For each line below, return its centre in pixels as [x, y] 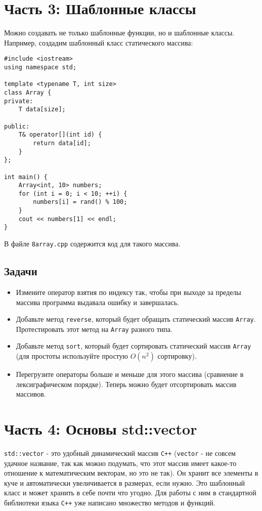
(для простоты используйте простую [72, 356]
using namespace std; [40, 67]
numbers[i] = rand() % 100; [80, 202]
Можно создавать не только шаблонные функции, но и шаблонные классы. [119, 33]
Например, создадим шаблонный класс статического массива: [99, 42]
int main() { [26, 177]
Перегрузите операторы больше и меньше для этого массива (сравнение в [130, 374]
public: [17, 126]
